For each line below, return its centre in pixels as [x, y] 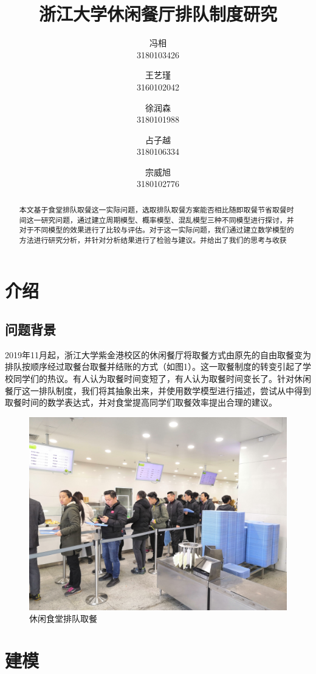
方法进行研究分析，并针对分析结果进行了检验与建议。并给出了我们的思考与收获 [153, 240]
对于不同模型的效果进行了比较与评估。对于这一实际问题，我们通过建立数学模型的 [156, 230]
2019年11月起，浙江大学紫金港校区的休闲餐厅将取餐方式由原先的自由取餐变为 [158, 354]
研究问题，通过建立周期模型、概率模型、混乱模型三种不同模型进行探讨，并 [167, 220]
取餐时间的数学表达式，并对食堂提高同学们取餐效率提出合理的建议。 [141, 402]
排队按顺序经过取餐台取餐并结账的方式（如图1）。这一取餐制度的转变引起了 [154, 366]
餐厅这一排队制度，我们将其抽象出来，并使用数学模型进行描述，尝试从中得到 [158, 390]
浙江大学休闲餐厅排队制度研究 [158, 14]
